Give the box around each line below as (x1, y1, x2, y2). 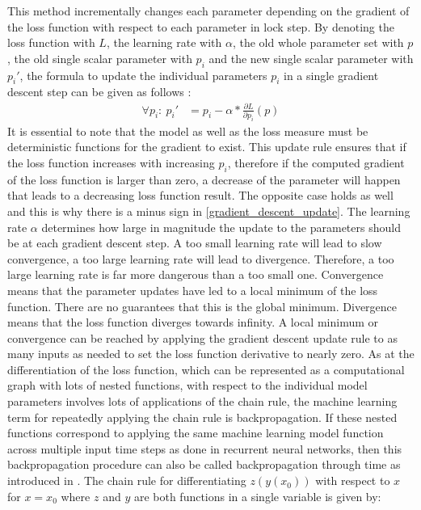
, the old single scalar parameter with (7, 49, 192, 66)
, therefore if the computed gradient (227, 154, 405, 171)
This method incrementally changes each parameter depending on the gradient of (7, 2, 410, 19)
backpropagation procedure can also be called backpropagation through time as (7, 456, 401, 473)
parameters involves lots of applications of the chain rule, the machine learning (7, 393, 398, 410)
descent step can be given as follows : (7, 83, 192, 100)
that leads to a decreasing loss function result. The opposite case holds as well (7, 187, 394, 204)
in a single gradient (284, 66, 379, 83)
